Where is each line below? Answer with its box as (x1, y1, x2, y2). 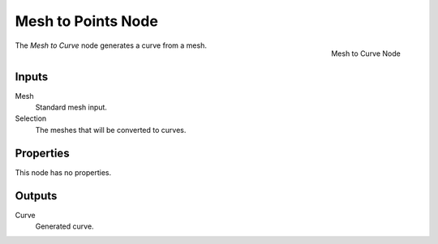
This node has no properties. (15, 167, 112, 178)
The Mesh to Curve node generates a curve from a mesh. (15, 41, 207, 50)
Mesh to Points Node (15, 12, 158, 30)
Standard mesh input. (35, 102, 107, 113)
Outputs (15, 189, 58, 203)
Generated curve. (35, 221, 94, 231)
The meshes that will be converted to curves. (35, 125, 187, 135)
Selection (15, 113, 47, 123)
